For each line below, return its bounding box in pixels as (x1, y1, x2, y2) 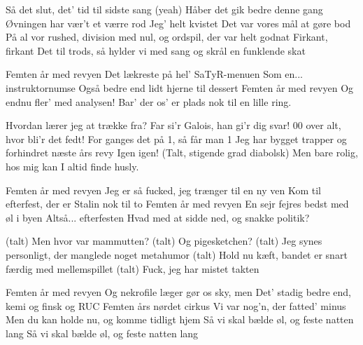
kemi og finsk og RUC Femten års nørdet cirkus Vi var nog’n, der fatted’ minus (6, 298, 346, 313)
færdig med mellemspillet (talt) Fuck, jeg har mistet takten (6, 261, 259, 276)
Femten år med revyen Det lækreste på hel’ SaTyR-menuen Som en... (6, 67, 304, 81)
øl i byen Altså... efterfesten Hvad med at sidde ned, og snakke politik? (6, 210, 310, 224)
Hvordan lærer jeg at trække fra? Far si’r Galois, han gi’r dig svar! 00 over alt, (6, 118, 341, 133)
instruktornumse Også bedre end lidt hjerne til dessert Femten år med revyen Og (6, 80, 354, 95)
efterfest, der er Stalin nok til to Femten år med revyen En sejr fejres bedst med (6, 196, 349, 211)
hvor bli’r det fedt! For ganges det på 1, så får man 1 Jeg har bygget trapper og (6, 131, 347, 146)
